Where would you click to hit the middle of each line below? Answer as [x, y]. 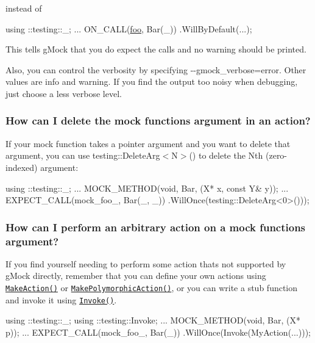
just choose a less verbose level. [64, 93]
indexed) [22, 167]
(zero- [276, 155]
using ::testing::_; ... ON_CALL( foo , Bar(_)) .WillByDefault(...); [129, 28]
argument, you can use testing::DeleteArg [83, 155]
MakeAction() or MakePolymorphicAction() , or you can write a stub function [152, 288]
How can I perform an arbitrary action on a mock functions [156, 227]
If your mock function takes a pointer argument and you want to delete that [148, 143]
